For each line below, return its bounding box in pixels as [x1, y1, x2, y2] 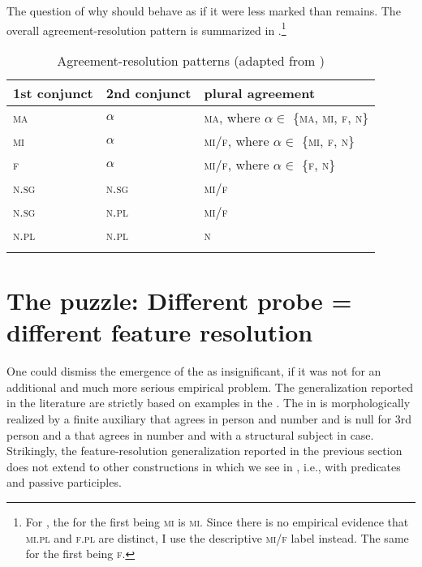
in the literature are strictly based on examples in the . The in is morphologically [6, 394, 411, 411]
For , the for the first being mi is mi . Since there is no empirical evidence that [25, 513, 409, 530]
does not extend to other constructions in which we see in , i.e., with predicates [6, 457, 401, 475]
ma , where [204, 107, 261, 127]
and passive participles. [6, 474, 122, 491]
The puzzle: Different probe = [6, 284, 352, 317]
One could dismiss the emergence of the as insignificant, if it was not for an [6, 363, 381, 380]
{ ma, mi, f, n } [293, 107, 369, 127]
